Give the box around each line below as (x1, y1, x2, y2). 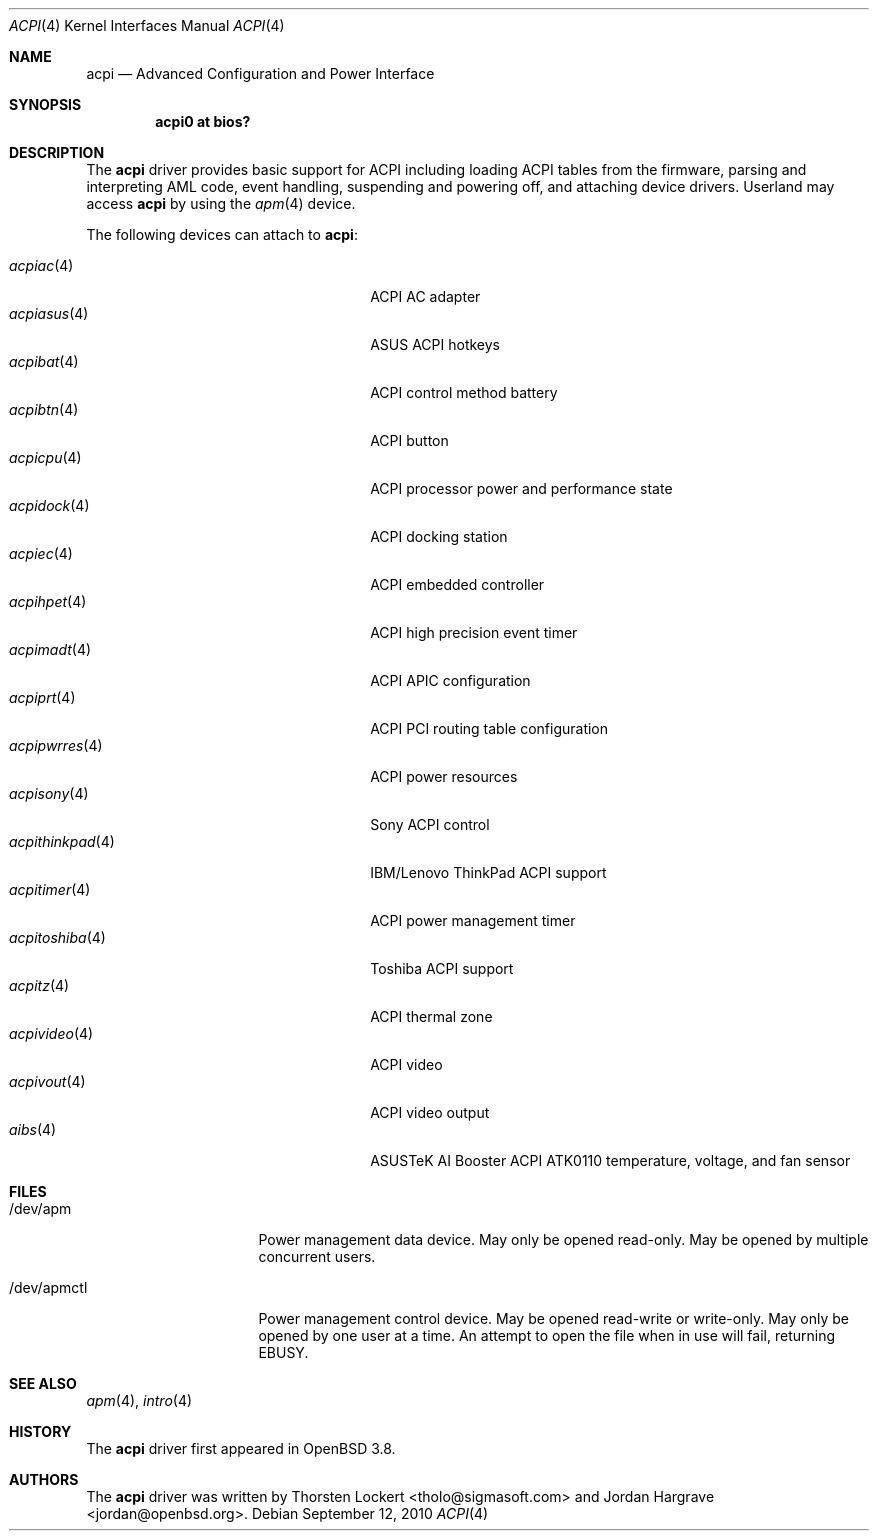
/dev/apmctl (9, 1279, 88, 1296)
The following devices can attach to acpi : (86, 226, 358, 243)
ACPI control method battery (370, 384, 558, 401)
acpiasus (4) (9, 305, 89, 322)
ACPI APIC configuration (370, 672, 531, 689)
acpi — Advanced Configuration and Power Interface (86, 65, 435, 82)
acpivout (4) (9, 1073, 86, 1090)
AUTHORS (9, 1471, 79, 1488)
